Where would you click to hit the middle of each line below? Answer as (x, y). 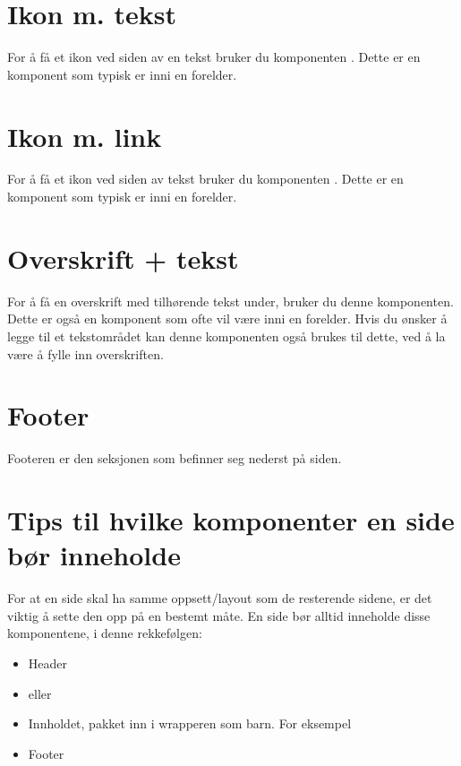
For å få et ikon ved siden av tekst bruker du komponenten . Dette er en (205, 179)
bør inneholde (94, 555)
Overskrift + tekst (123, 258)
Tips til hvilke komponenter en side (231, 520)
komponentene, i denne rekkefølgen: (105, 633)
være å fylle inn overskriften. (85, 353)
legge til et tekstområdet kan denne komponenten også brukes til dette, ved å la (226, 336)
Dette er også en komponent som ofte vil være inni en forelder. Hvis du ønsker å (227, 318)
